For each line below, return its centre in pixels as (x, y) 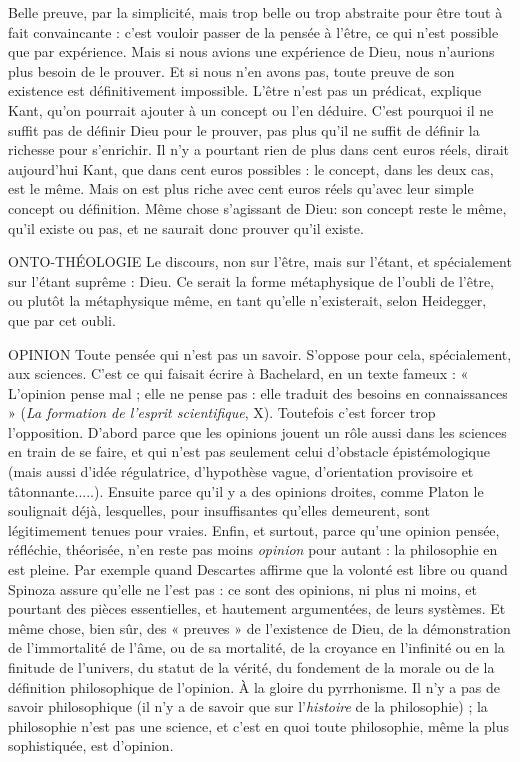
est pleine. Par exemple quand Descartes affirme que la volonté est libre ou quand (258, 569)
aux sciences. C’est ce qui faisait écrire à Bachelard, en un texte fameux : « (238, 373)
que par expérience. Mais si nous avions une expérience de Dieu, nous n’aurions (251, 51)
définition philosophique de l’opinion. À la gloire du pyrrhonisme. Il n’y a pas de (254, 686)
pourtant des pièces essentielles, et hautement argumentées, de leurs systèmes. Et (257, 608)
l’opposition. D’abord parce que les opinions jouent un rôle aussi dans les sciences (257, 431)
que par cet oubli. (62, 319)
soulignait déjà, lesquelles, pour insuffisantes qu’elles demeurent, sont (219, 510)
